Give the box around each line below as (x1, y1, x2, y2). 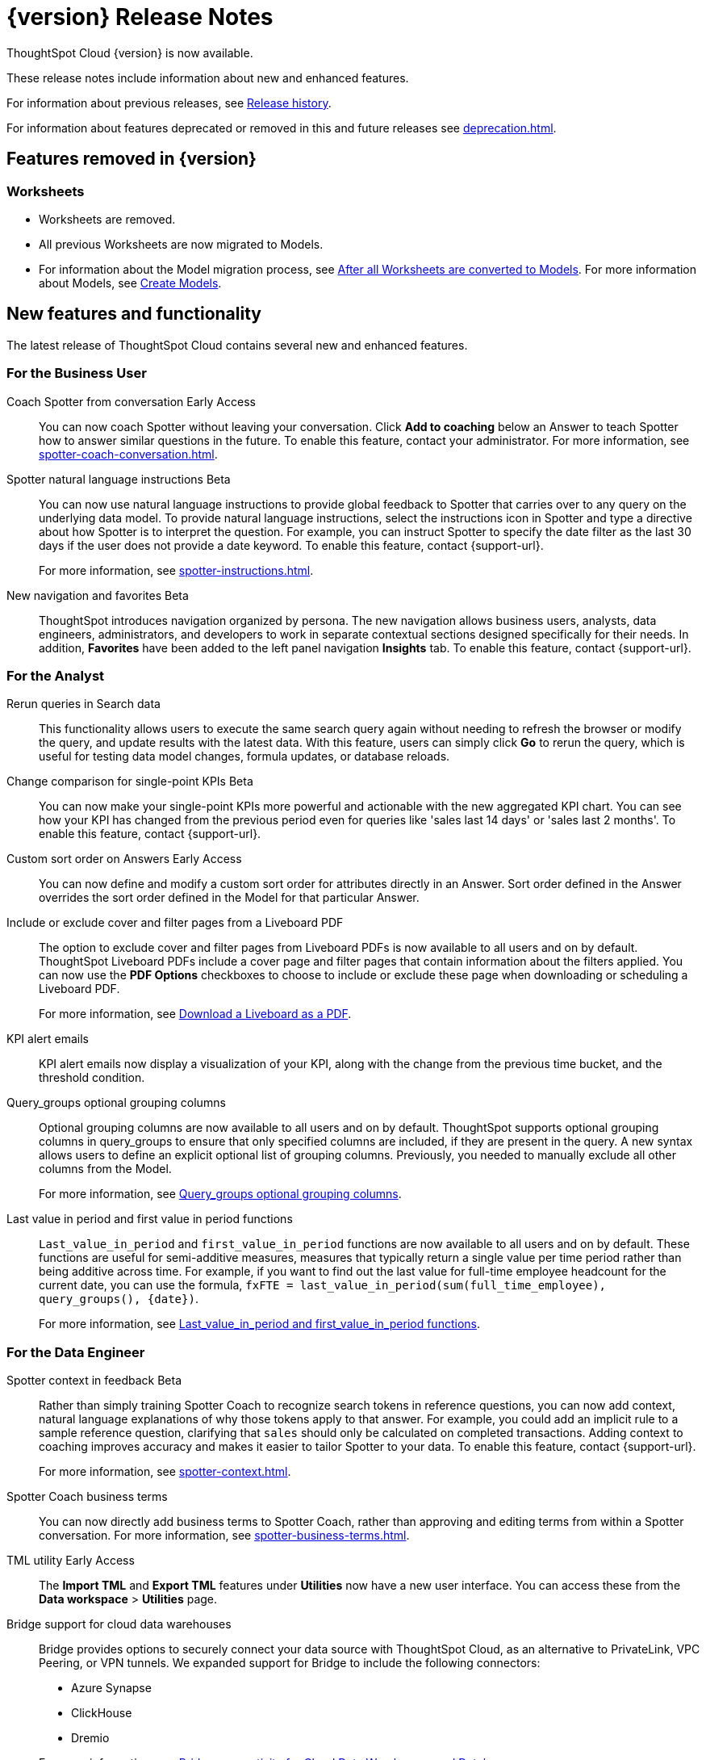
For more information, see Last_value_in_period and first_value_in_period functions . (39, 1317, 480, 1331)
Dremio (71, 1731, 110, 1745)
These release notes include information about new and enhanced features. (6, 70, 409, 85)
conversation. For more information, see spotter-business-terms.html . (39, 1528, 410, 1543)
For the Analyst (6, 667, 105, 684)
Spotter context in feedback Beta (6, 1373, 182, 1388)
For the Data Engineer (6, 1343, 145, 1360)
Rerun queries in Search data (6, 697, 161, 711)
